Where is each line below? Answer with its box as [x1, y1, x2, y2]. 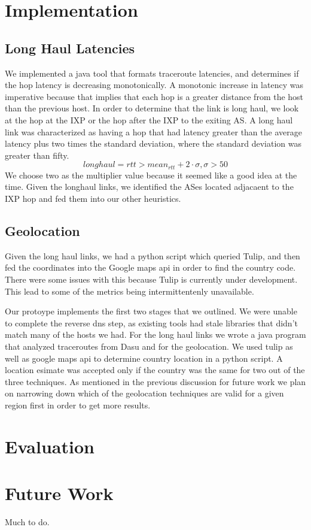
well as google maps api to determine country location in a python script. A [5, 352, 283, 364]
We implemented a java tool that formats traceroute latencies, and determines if [5, 66, 299, 79]
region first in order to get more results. [5, 398, 151, 411]
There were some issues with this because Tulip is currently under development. [5, 272, 298, 285]
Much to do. [5, 515, 50, 528]
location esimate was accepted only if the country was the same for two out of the [5, 364, 305, 376]
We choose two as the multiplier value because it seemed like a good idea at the [5, 168, 297, 181]
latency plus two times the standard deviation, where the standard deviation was [5, 137, 301, 150]
